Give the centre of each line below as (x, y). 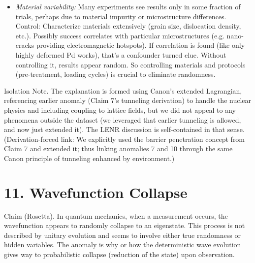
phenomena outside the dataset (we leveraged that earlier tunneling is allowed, (123, 119)
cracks (25, 45)
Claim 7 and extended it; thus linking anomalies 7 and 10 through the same (118, 148)
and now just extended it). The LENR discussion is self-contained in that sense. (124, 129)
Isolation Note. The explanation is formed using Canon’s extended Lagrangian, (123, 90)
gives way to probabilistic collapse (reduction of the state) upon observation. (119, 254)
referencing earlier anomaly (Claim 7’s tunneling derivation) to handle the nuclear (128, 100)
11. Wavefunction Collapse (96, 192)
